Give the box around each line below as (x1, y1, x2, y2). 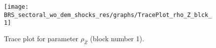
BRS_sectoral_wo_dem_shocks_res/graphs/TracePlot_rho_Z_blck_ (4, 11, 212, 18)
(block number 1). (90, 33, 144, 43)
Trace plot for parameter (4, 33, 79, 43)
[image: (4, 3, 29, 10)
